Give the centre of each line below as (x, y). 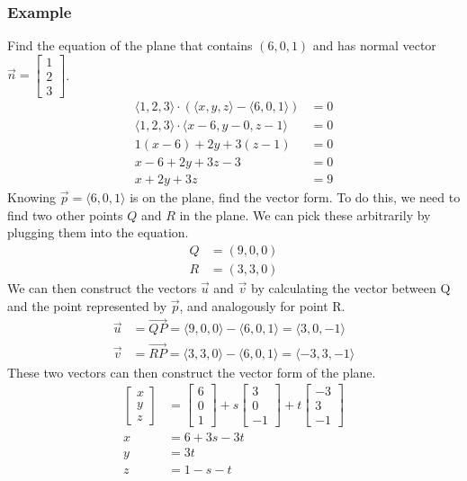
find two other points (65, 214)
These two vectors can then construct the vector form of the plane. (192, 372)
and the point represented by (87, 305)
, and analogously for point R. (262, 305)
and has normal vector (374, 45)
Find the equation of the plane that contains (130, 45)
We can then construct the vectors (102, 287)
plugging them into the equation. (98, 232)
